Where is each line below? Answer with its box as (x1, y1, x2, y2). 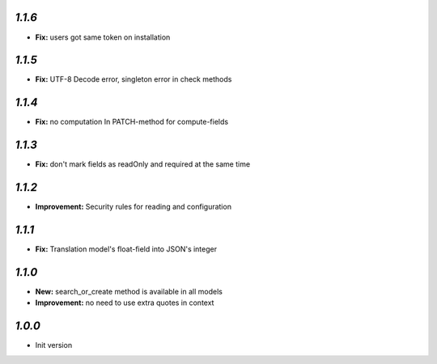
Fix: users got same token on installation (35, 32, 171, 42)
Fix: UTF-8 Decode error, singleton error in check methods (35, 74, 232, 84)
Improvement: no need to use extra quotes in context (35, 298, 214, 307)
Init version (35, 341, 73, 350)
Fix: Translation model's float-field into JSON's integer (35, 244, 218, 254)
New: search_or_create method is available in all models (35, 286, 223, 296)
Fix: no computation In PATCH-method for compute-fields (35, 117, 229, 127)
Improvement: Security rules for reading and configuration (35, 202, 232, 212)
